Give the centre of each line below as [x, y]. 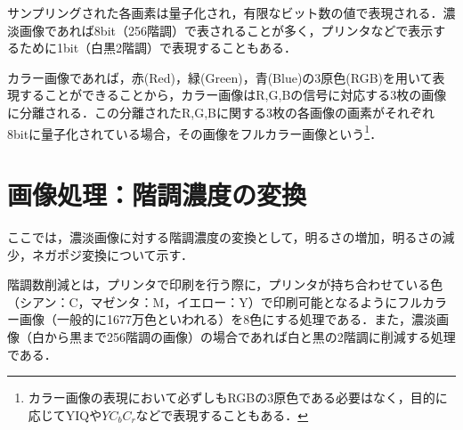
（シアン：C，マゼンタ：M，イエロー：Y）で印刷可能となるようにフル [215, 301]
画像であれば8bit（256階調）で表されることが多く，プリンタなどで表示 [226, 30]
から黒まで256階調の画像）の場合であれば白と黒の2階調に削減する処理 [250, 336]
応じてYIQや [65, 414]
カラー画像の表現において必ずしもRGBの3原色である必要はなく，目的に [238, 398]
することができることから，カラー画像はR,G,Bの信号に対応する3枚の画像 [233, 95]
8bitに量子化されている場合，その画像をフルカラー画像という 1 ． [195, 132]
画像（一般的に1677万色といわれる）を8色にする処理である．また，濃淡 [228, 319]
